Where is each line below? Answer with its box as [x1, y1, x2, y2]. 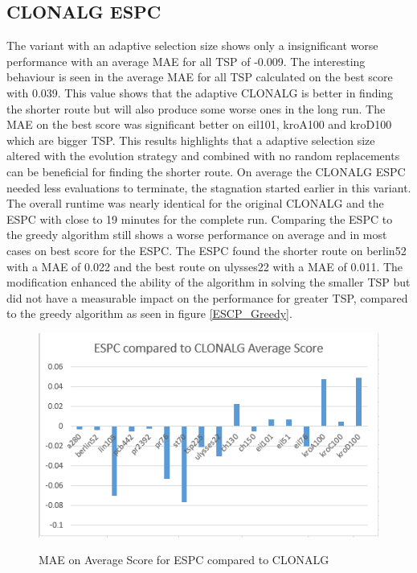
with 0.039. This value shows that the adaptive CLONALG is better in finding [6, 84, 394, 101]
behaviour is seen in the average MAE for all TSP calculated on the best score [6, 68, 393, 85]
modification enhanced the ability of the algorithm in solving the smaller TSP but [6, 274, 411, 291]
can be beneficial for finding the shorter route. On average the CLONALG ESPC [6, 163, 406, 179]
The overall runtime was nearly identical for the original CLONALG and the [6, 195, 384, 212]
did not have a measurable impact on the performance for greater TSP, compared [6, 289, 408, 306]
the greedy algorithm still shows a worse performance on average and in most [6, 226, 387, 243]
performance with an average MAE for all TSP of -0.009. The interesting [6, 52, 366, 69]
